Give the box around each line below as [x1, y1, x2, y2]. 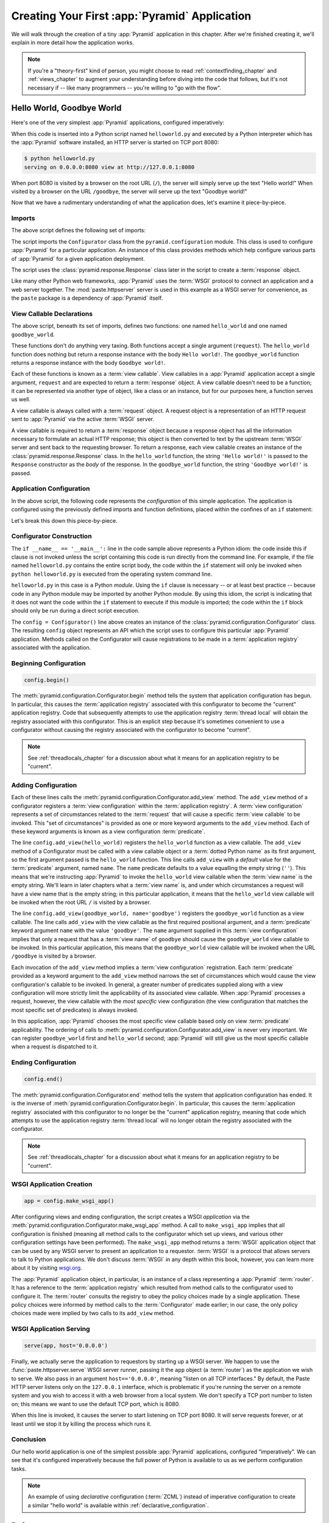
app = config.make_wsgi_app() [24, 1198, 115, 1204]
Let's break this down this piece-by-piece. [11, 517, 118, 524]
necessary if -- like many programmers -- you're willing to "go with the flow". [27, 84, 222, 91]
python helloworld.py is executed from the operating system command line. [11, 570, 213, 578]
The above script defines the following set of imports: [11, 227, 146, 234]
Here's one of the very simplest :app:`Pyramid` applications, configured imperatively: [11, 119, 225, 126]
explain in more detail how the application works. [11, 38, 134, 46]
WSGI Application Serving [11, 1325, 90, 1334]
